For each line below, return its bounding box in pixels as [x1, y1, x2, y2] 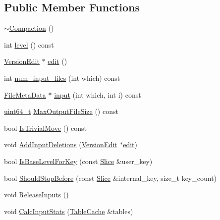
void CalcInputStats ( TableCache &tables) [4, 206, 133, 216]
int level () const [4, 39, 54, 50]
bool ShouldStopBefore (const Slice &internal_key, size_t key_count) [4, 172, 217, 183]
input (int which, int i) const [54, 89, 141, 100]
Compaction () [9, 23, 54, 33]
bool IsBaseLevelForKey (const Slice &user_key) [4, 156, 153, 166]
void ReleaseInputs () [4, 189, 69, 200]
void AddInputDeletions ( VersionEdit [4, 139, 117, 150]
